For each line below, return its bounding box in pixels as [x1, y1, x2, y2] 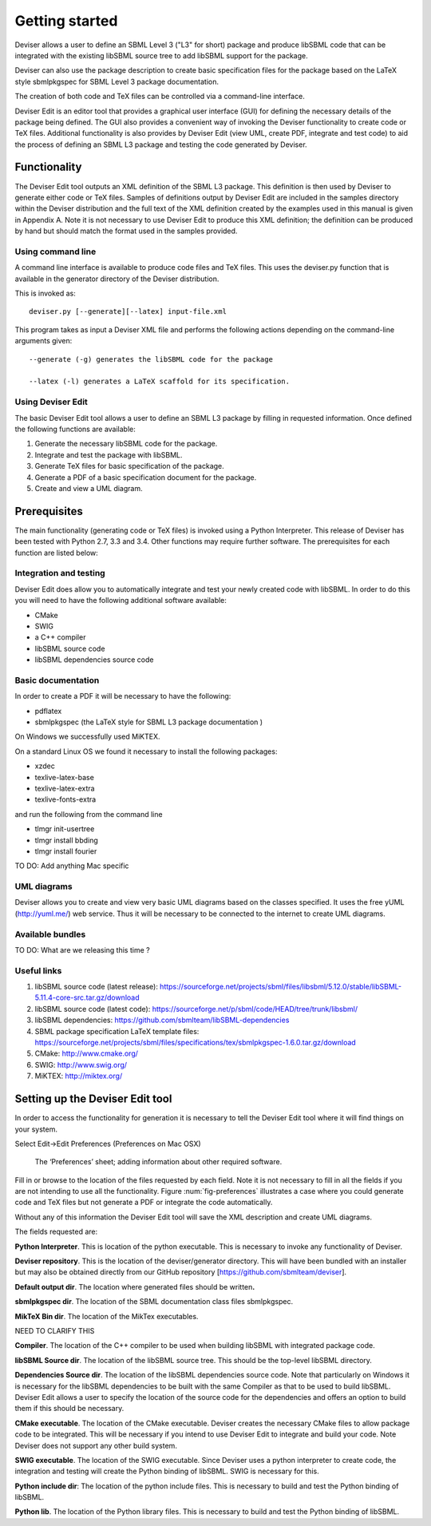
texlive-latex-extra [34, 783, 95, 793]
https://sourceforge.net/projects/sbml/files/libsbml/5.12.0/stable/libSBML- [160, 982, 402, 992]
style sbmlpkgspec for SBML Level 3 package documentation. [14, 77, 219, 86]
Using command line [14, 246, 97, 257]
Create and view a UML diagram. [34, 483, 143, 493]
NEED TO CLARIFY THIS [14, 1326, 95, 1335]
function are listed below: [14, 548, 99, 557]
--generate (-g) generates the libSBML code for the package [29, 355, 273, 363]
